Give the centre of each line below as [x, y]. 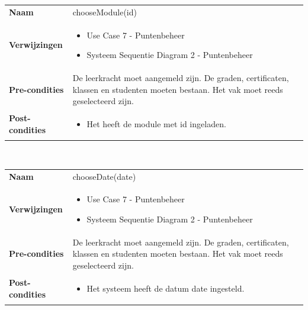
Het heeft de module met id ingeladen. [156, 124]
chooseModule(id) [105, 12]
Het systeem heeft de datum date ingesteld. [166, 288]
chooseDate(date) [104, 176]
